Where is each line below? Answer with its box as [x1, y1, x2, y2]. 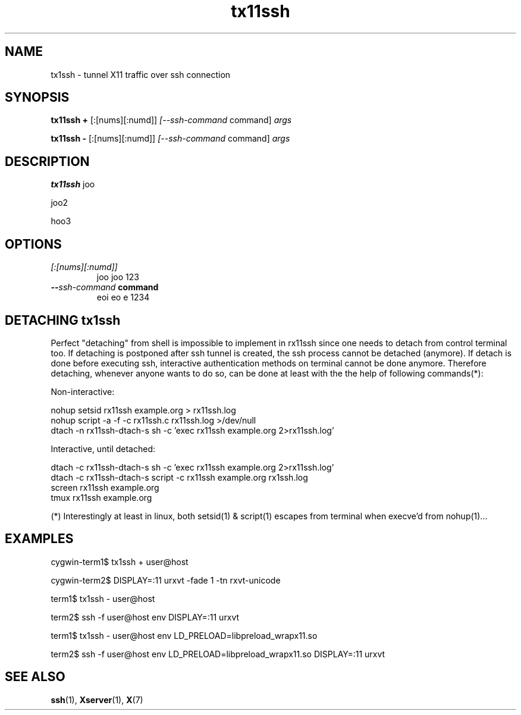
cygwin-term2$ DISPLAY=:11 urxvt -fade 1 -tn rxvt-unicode [51, 575, 281, 585]
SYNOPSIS [5, 90, 70, 105]
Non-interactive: [51, 386, 115, 397]
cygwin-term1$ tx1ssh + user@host [51, 556, 189, 567]
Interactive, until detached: [51, 443, 155, 454]
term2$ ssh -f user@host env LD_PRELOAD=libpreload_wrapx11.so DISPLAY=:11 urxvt [51, 648, 385, 659]
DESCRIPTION [5, 153, 90, 169]
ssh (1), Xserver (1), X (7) [51, 694, 143, 705]
